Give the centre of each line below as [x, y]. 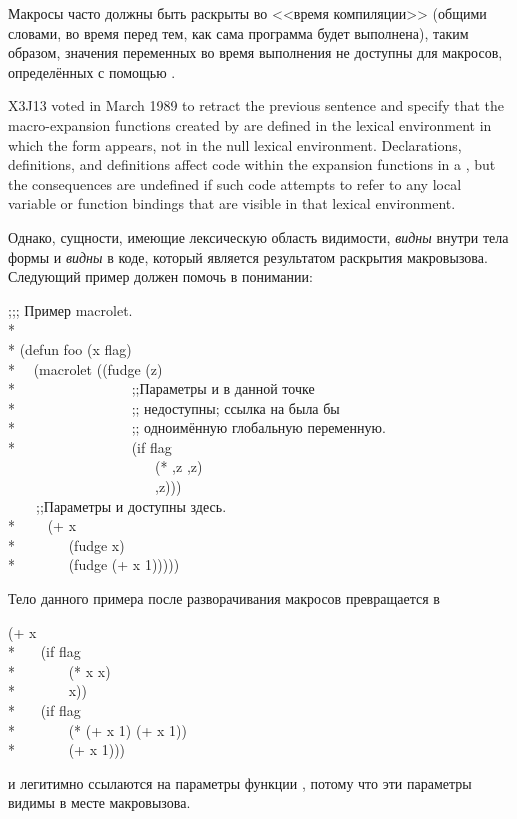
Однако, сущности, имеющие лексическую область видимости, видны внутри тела [258, 236]
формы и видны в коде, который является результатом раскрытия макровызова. [248, 256]
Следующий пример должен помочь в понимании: [160, 276]
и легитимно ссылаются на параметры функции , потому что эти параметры [240, 782]
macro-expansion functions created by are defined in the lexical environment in [250, 124]
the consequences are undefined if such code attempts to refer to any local [235, 183]
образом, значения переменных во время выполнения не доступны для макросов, [255, 52]
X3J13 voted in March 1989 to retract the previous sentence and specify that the [256, 105]
